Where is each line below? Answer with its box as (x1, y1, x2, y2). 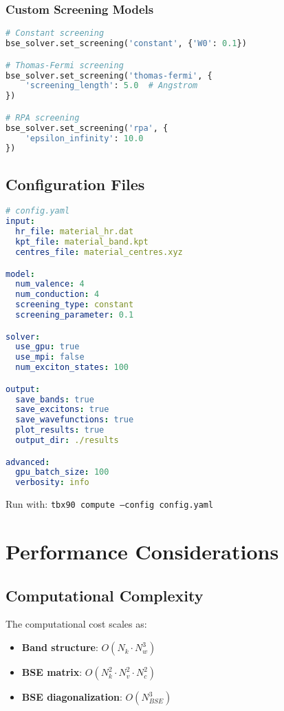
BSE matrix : (21, 665, 83, 679)
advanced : (6, 457, 50, 467)
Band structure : (21, 640, 98, 655)
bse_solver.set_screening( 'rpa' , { (6, 123, 168, 133)
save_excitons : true (15, 404, 109, 415)
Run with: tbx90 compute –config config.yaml (6, 497, 214, 511)
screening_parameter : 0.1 (15, 310, 134, 320)
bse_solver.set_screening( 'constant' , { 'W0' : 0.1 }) (6, 39, 247, 49)
